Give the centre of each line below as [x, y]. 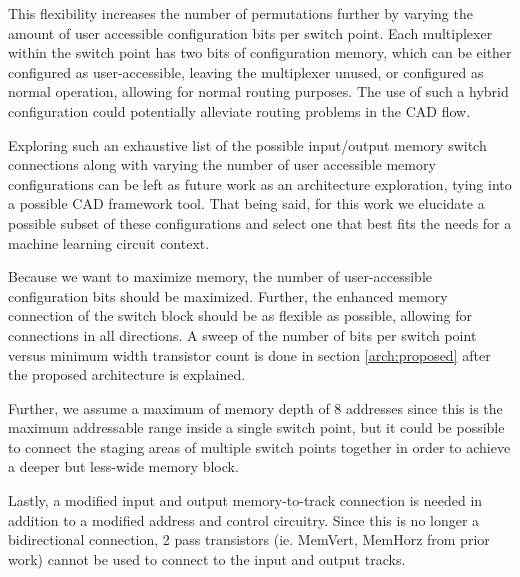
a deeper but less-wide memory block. [123, 466]
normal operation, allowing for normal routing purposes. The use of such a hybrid [258, 91]
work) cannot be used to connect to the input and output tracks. [207, 558]
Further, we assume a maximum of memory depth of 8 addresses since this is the [255, 407]
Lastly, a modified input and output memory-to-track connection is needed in [245, 500]
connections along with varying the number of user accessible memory [222, 164]
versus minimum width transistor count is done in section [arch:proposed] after [249, 354]
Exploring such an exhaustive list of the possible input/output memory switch [247, 144]
